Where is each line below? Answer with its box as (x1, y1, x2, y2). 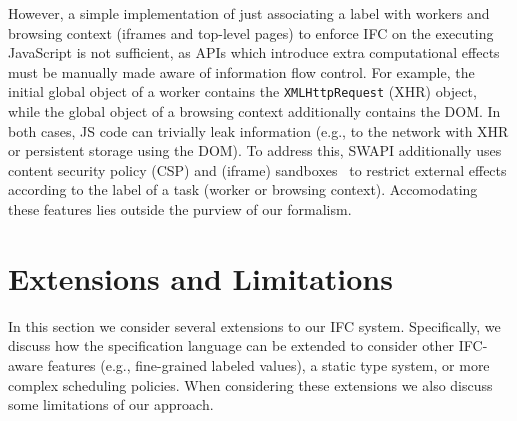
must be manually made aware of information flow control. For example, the (8, 61, 475, 82)
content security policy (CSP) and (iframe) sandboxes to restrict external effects (8, 159, 507, 180)
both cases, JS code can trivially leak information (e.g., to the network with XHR (8, 120, 509, 141)
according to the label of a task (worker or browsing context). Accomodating (8, 179, 478, 200)
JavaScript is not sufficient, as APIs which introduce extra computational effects (8, 42, 500, 63)
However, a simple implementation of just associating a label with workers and (8, 3, 490, 23)
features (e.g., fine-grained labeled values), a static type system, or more (47, 354, 490, 375)
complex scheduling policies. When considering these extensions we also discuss (8, 374, 493, 395)
